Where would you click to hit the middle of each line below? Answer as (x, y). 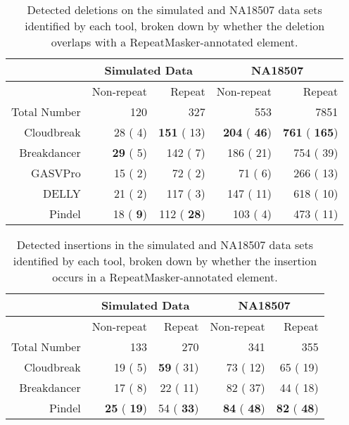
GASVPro (56, 173)
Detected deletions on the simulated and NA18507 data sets (174, 9)
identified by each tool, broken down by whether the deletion (175, 26)
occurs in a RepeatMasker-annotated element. (165, 277)
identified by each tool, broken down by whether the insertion (165, 261)
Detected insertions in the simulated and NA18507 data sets (165, 245)
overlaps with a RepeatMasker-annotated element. (174, 42)
